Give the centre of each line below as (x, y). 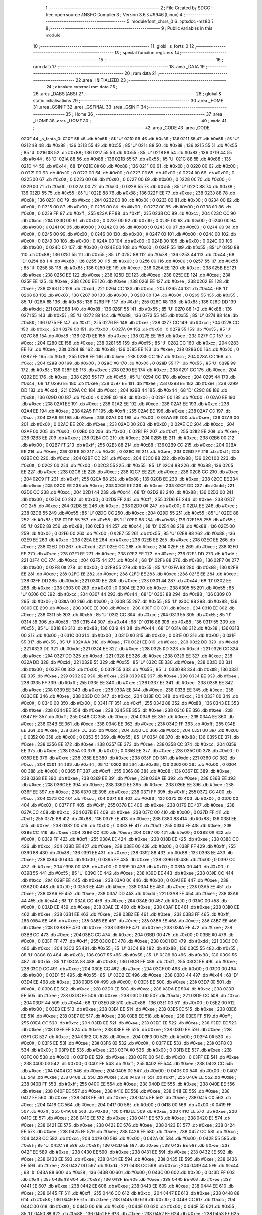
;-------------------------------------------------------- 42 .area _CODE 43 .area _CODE (121, 128)
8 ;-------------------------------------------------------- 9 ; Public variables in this (129, 28)
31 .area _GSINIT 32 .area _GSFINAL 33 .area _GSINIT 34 (90, 107)
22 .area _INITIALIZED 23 (101, 80)
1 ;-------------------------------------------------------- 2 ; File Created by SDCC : (129, 8)
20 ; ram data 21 (141, 73)
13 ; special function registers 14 (147, 53)
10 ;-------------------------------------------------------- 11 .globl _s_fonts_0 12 (114, 46)
